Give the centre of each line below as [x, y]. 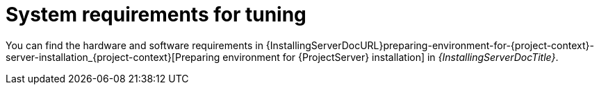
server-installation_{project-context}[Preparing [113, 57]
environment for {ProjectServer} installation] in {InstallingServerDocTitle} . [391, 57]
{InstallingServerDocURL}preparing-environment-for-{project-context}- [430, 45]
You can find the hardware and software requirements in [134, 45]
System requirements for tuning [156, 15]
